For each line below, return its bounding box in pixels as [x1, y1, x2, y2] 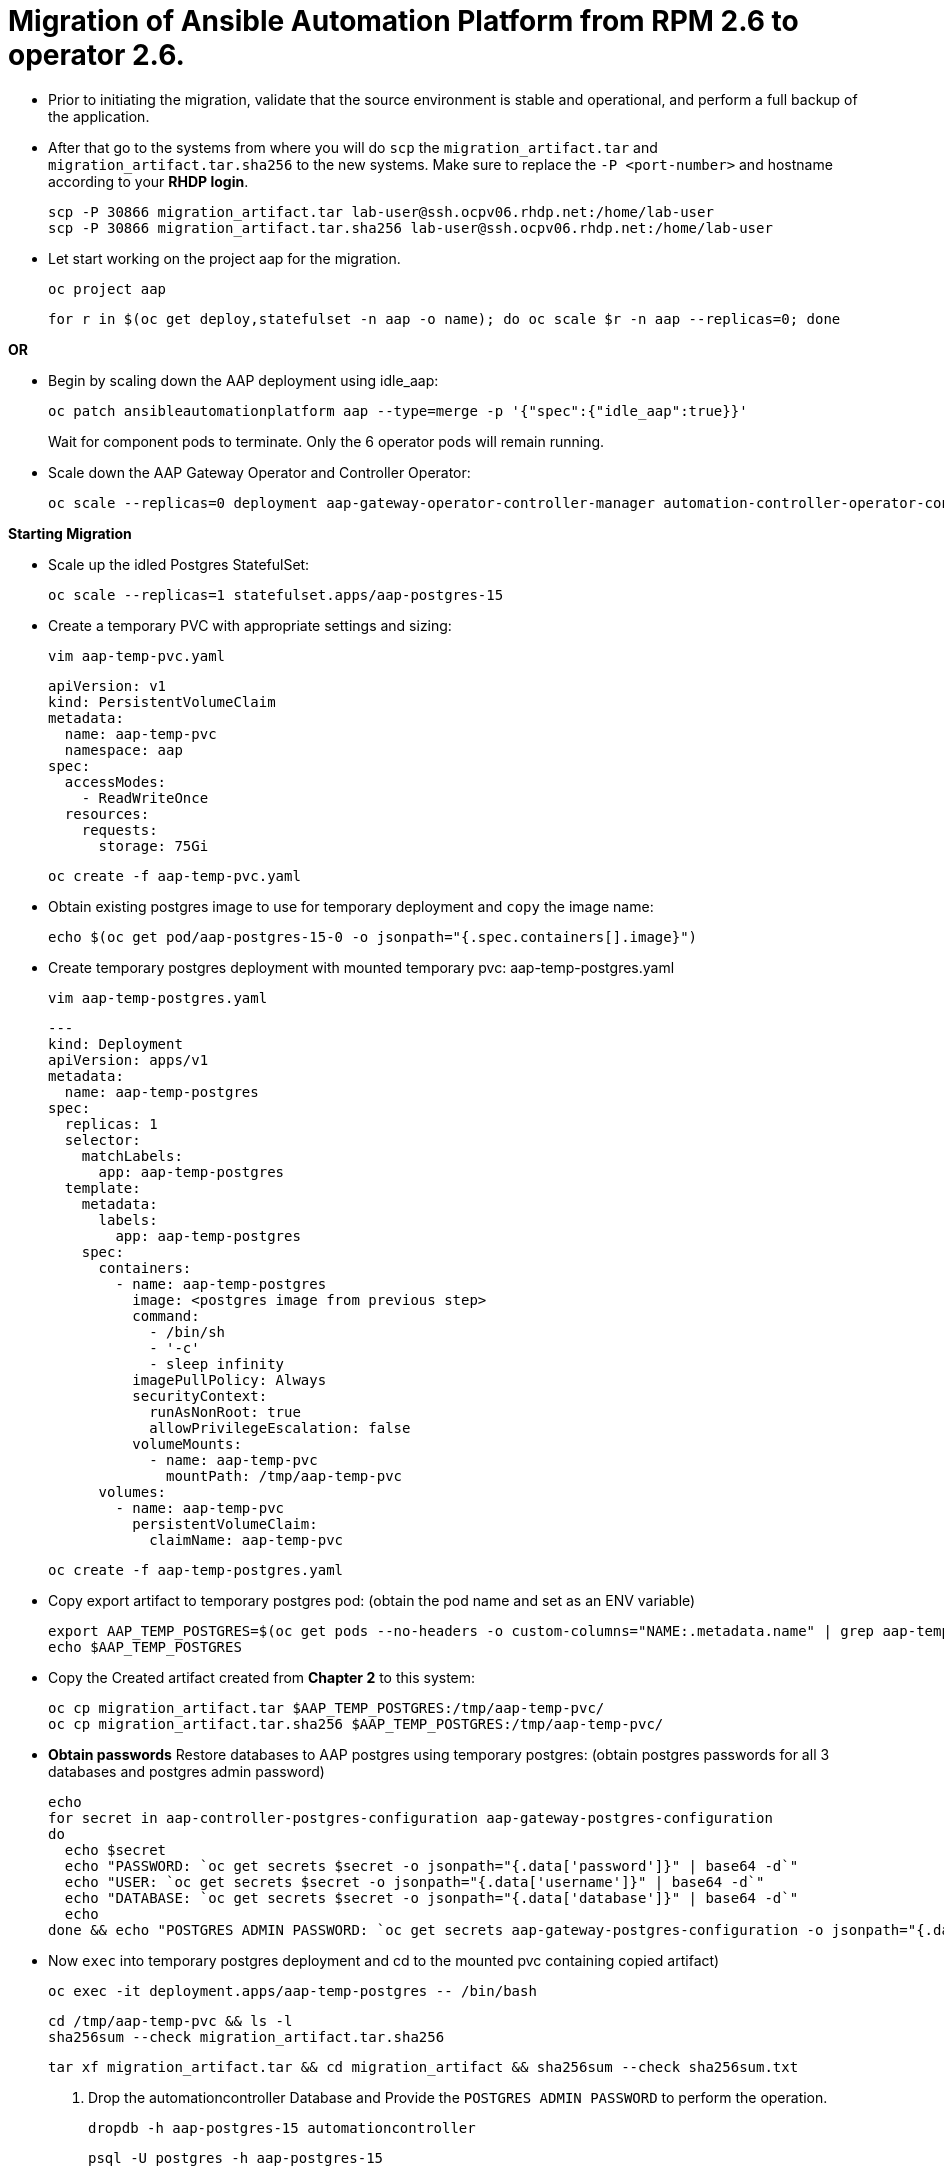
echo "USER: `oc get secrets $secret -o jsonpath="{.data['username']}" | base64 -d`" [64, 1873, 765, 1890]
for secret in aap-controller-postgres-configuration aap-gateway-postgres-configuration [48, 1809, 773, 1826]
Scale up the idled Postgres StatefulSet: [48, 555, 310, 573]
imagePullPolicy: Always [132, 1371, 327, 1388]
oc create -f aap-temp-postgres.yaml [48, 1561, 344, 1578]
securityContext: [132, 1387, 268, 1404]
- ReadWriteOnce [81, 789, 209, 806]
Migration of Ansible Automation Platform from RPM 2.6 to [8, 4, 799, 38]
